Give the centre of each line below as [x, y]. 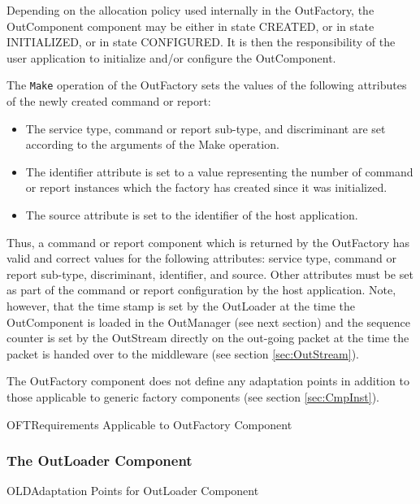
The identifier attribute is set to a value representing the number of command [219, 171]
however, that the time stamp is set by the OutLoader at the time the [181, 305]
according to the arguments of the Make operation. [152, 144]
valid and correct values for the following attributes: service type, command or [201, 258]
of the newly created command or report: [109, 101]
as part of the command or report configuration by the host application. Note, [201, 290]
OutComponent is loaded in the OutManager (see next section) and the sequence [208, 322]
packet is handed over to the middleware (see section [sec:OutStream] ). [183, 353]
